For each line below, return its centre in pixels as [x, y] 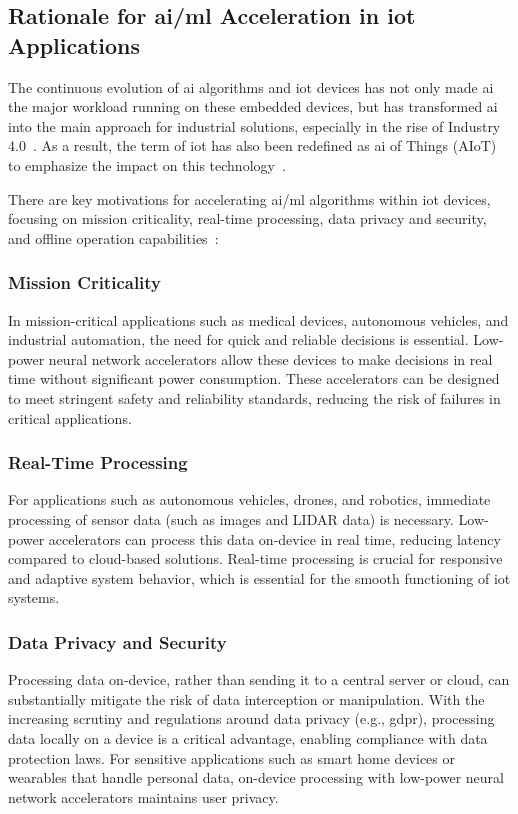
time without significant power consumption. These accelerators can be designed [254, 378]
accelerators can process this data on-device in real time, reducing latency [274, 538]
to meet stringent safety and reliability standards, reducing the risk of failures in [254, 397]
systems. [34, 597]
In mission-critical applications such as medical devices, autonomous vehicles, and [258, 319]
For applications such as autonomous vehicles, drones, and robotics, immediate [249, 499]
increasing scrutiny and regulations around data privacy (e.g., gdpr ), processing [251, 718]
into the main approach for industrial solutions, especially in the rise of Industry [254, 125]
